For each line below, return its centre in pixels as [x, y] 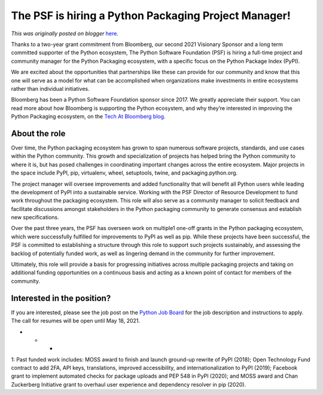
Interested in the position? [61, 298]
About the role [38, 134]
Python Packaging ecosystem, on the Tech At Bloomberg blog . [88, 117]
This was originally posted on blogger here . [65, 33]
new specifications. [35, 218]
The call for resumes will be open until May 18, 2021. [76, 321]
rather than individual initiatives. [50, 88]
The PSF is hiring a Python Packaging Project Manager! [151, 16]
